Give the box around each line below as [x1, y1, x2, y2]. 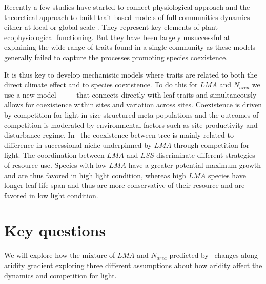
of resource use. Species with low [4, 159, 107, 170]
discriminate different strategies [156, 149, 255, 160]
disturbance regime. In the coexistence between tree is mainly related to [4, 129, 234, 140]
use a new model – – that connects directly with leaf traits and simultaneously [4, 89, 257, 100]
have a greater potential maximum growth [128, 159, 261, 170]
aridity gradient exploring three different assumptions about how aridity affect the [4, 260, 262, 270]
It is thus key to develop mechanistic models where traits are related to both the [4, 69, 257, 80]
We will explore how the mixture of [4, 250, 115, 260]
